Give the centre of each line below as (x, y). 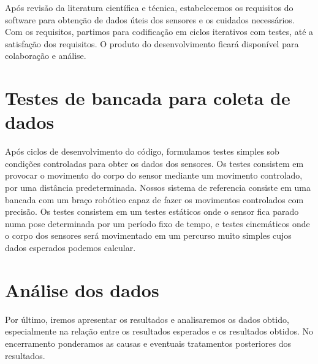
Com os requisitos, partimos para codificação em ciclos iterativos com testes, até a (159, 32)
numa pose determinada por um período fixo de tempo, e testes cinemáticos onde (157, 223)
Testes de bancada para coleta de (148, 98)
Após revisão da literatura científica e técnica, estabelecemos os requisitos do (149, 7)
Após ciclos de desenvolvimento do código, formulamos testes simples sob (142, 151)
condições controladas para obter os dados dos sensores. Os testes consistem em (154, 163)
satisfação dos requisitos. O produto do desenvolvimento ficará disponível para (152, 43)
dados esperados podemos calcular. (70, 248)
